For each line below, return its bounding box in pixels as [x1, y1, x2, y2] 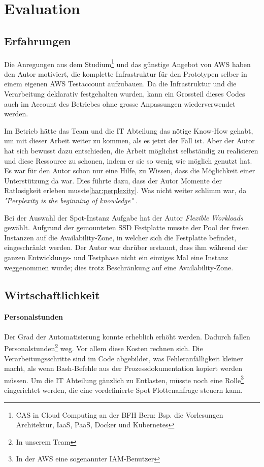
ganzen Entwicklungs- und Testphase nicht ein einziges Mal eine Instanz [4, 252, 228, 262]
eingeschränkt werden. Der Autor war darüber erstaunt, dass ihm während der [4, 242, 248, 253]
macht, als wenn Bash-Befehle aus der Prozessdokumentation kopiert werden [4, 363, 242, 373]
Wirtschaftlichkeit [4, 287, 100, 302]
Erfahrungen [4, 33, 71, 48]
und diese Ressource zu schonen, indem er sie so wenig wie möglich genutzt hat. [4, 155, 252, 166]
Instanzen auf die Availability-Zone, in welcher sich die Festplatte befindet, [4, 232, 237, 242]
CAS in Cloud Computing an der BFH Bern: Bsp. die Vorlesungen [16, 409, 223, 420]
